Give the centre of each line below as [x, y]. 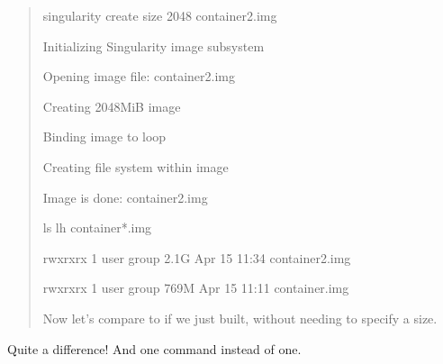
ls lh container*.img [97, 227]
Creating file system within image [136, 166]
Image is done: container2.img [125, 197]
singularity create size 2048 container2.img [160, 15]
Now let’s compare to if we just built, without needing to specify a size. [240, 318]
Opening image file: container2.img [139, 76]
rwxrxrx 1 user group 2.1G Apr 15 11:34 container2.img [197, 257]
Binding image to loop [104, 136]
